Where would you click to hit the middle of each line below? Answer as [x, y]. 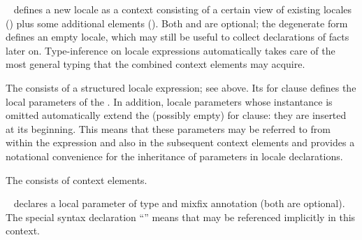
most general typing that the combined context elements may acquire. [155, 64]
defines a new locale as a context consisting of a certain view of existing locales [183, 9]
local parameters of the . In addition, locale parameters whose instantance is [169, 101]
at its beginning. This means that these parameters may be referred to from [168, 128]
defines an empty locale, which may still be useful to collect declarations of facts [178, 37]
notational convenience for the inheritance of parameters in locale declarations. [174, 156]
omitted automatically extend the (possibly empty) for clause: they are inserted [176, 115]
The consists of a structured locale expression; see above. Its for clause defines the [181, 87]
